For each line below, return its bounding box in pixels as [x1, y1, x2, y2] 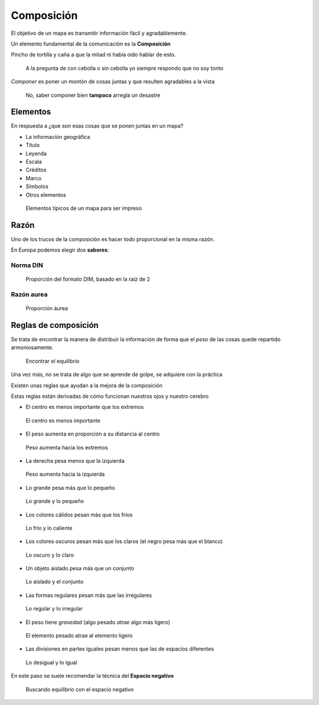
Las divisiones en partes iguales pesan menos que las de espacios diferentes [25, 645, 214, 652]
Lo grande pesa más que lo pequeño [25, 484, 115, 491]
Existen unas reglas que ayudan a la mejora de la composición [11, 382, 162, 389]
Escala [25, 158, 43, 165]
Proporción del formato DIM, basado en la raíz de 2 [25, 275, 151, 283]
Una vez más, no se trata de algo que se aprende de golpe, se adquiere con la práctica [11, 371, 223, 378]
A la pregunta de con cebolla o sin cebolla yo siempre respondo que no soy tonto [25, 64, 224, 72]
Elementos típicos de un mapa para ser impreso [25, 204, 142, 212]
